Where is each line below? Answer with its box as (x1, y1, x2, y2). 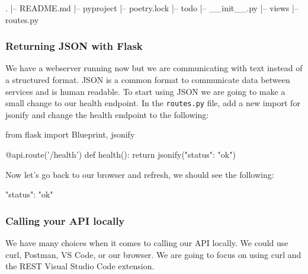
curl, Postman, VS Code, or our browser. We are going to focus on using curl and (5, 248, 301, 260)
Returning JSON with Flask (5, 39, 143, 53)
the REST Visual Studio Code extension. (5, 260, 155, 272)
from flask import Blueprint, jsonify (5, 128, 135, 141)
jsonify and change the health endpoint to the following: (5, 108, 209, 120)
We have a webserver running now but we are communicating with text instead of (5, 62, 303, 74)
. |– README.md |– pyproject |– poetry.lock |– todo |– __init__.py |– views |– (5, 2, 299, 14)
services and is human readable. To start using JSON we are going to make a (5, 85, 285, 97)
